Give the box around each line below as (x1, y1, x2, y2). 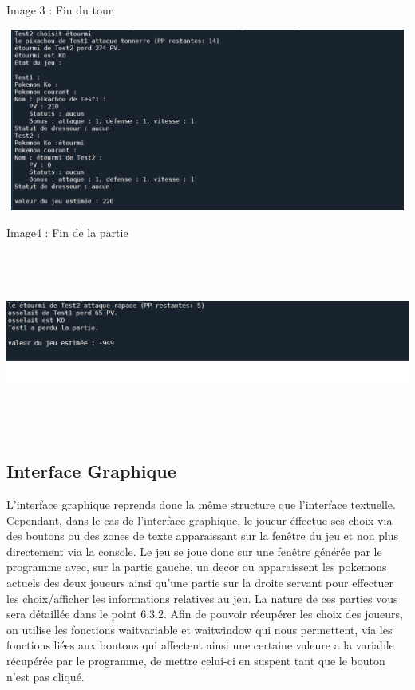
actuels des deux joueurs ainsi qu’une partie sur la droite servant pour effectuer (6, 574, 393, 591)
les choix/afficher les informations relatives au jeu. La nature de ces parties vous (6, 589, 398, 606)
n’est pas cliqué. (6, 668, 85, 684)
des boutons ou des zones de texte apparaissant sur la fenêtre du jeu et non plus (6, 527, 399, 544)
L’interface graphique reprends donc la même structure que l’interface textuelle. (6, 496, 396, 513)
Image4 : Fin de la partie (6, 223, 128, 240)
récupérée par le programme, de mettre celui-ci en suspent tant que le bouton (6, 653, 385, 669)
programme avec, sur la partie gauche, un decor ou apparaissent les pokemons (6, 558, 387, 575)
